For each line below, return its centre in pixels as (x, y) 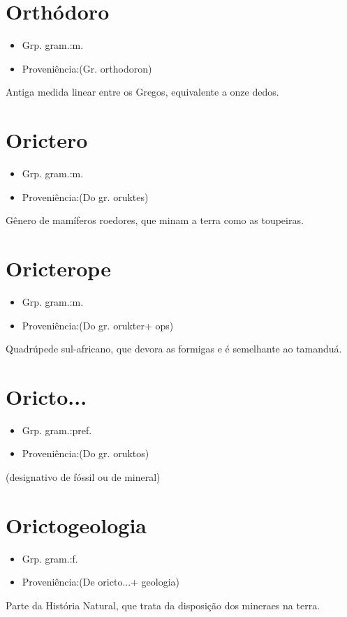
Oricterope (58, 268)
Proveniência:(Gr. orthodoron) (87, 68)
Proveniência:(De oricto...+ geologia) (101, 582)
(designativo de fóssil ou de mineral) (83, 477)
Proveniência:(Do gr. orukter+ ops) (98, 325)
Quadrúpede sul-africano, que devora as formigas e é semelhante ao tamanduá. (174, 349)
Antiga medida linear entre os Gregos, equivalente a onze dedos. (142, 92)
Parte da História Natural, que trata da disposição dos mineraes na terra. (163, 605)
